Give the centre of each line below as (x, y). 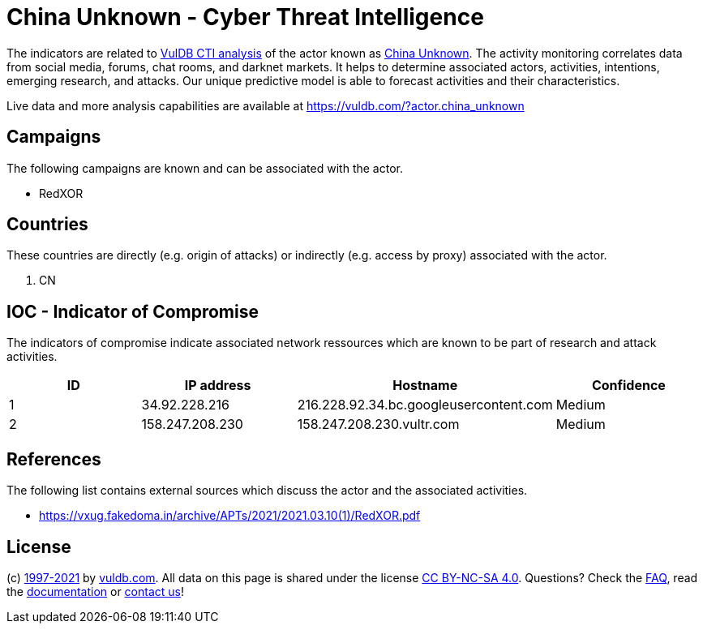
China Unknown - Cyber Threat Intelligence (245, 17)
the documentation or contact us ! (95, 591)
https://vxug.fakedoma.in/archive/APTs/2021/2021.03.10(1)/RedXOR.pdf (230, 516)
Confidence (628, 386)
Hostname (425, 386)
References (54, 459)
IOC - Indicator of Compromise (133, 311)
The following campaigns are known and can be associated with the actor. (205, 168)
